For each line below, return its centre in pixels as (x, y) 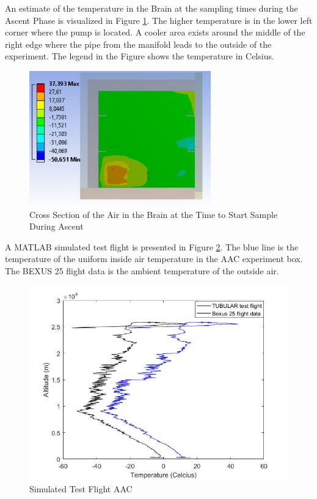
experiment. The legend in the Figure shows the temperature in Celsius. (140, 56)
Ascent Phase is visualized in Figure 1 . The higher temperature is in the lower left (159, 20)
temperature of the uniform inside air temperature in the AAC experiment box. (154, 259)
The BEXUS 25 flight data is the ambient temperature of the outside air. (142, 271)
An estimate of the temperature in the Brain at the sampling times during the (151, 8)
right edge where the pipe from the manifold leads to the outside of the (138, 44)
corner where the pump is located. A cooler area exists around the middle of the (155, 32)
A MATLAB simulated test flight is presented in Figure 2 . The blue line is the (152, 246)
